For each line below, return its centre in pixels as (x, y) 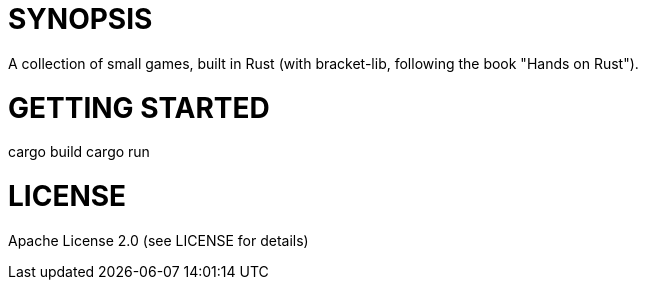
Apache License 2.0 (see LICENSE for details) (158, 240)
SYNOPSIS (80, 19)
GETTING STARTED (139, 107)
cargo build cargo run (79, 152)
